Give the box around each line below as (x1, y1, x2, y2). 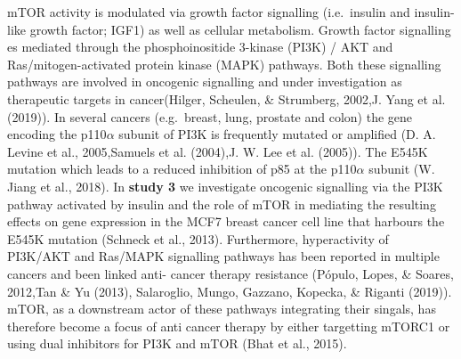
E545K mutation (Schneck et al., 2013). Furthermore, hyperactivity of (7, 229, 389, 248)
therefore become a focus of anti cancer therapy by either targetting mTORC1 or (7, 316, 450, 335)
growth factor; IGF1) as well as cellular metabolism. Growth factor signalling (29, 20, 451, 38)
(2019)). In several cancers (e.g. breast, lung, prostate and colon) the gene (7, 107, 413, 126)
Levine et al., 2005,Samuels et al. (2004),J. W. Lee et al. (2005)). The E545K (7, 142, 428, 160)
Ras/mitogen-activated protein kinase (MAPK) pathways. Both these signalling (7, 54, 441, 73)
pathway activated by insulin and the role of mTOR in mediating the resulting (7, 194, 436, 213)
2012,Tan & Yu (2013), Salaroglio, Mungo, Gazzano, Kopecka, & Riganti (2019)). (7, 281, 452, 300)
